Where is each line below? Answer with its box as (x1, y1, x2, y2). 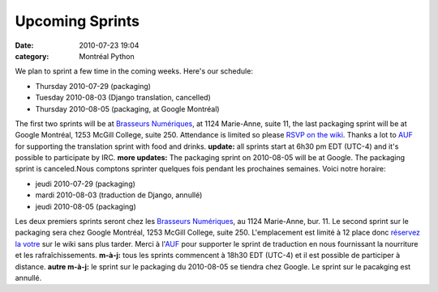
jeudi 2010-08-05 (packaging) (35, 201, 137, 211)
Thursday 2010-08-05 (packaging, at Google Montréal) (35, 104, 220, 113)
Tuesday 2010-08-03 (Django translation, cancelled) (35, 93, 211, 103)
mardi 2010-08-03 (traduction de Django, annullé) (35, 190, 203, 200)
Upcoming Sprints (15, 12, 140, 30)
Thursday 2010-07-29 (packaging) (35, 81, 152, 91)
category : (15, 51, 49, 61)
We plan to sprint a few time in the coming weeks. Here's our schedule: (15, 66, 253, 76)
